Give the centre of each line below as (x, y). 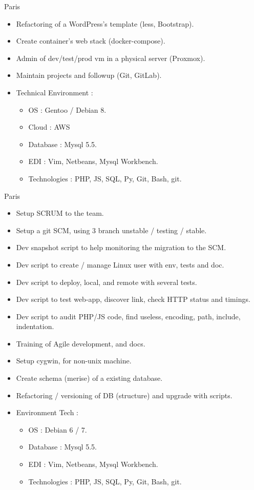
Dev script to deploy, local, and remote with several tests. (107, 282)
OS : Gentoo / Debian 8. (67, 109)
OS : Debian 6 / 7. (58, 429)
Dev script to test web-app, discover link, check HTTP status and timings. (133, 299)
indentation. (35, 326)
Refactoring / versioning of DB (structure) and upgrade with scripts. (124, 395)
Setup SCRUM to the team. (60, 213)
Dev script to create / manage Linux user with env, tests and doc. (120, 264)
